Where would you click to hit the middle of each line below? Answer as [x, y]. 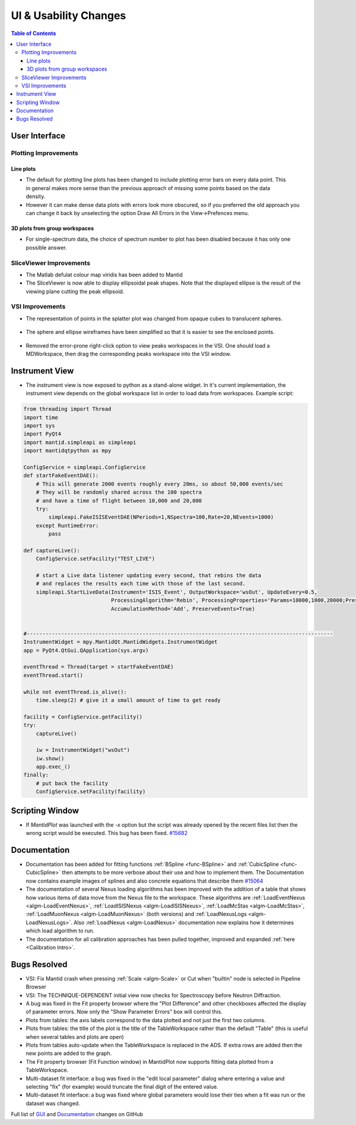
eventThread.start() [53, 675]
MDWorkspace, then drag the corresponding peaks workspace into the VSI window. [128, 354]
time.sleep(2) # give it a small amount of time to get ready [128, 700]
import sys [39, 426]
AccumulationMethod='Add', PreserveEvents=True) [183, 609]
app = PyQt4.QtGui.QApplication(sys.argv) [86, 650]
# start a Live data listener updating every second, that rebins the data [149, 576]
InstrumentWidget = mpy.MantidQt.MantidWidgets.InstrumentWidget [120, 642]
